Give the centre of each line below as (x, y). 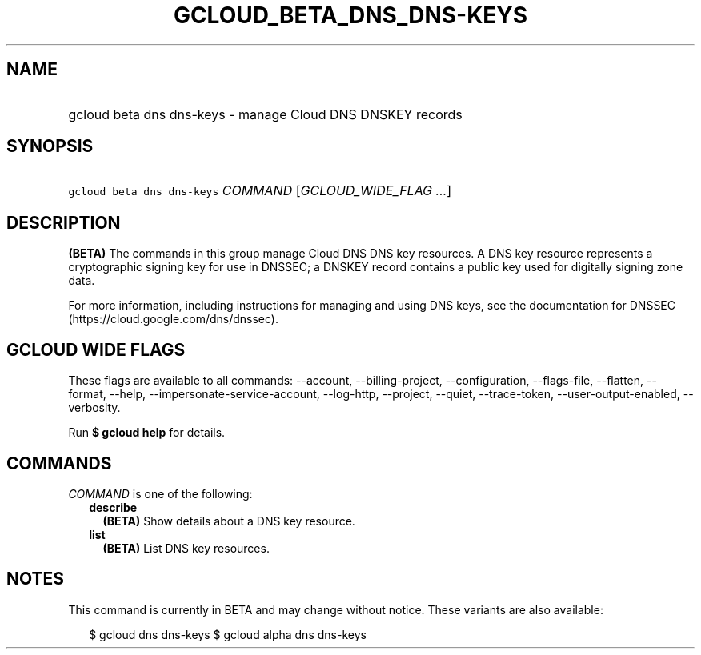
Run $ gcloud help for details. (147, 433)
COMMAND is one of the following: (160, 493)
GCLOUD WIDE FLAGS (96, 349)
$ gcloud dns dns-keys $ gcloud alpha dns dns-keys (228, 634)
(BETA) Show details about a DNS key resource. (229, 521)
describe (113, 507)
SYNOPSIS (50, 146)
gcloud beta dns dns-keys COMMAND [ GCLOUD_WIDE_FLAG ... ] (260, 191)
